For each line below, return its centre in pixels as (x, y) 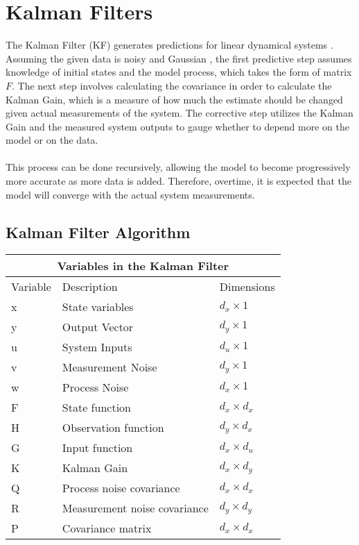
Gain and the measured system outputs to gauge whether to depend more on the (177, 126)
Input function (97, 448)
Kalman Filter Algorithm (98, 232)
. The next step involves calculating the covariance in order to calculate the (172, 85)
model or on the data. (52, 140)
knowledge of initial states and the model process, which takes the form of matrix (179, 72)
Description (90, 287)
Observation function (113, 428)
